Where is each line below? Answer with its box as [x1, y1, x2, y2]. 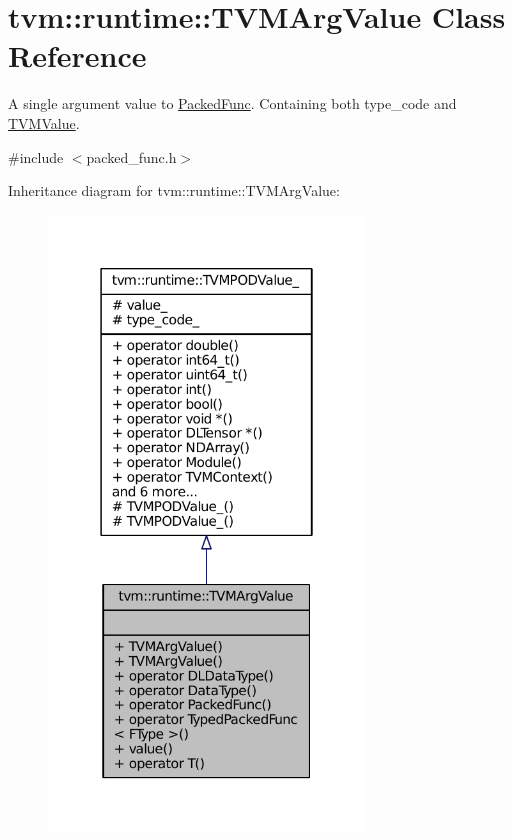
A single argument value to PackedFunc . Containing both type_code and [8, 93, 457, 114]
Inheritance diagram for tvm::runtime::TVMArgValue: [8, 180, 340, 201]
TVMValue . [8, 112, 80, 133]
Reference [8, 35, 147, 76]
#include [8, 146, 64, 167]
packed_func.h [86, 146, 177, 167]
